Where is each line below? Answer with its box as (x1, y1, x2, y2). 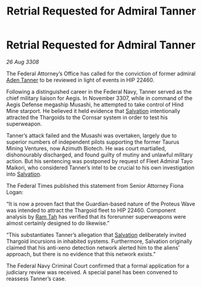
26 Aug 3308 (6, 58, 39, 65)
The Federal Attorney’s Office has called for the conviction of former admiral (6, 69, 196, 77)
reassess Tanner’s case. (6, 275, 66, 282)
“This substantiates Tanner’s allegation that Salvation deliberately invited (6, 231, 187, 238)
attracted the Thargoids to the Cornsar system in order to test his (6, 114, 168, 121)
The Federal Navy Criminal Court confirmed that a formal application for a (6, 262, 189, 269)
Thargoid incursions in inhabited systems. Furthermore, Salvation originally (6, 237, 192, 245)
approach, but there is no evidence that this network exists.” (6, 250, 156, 257)
